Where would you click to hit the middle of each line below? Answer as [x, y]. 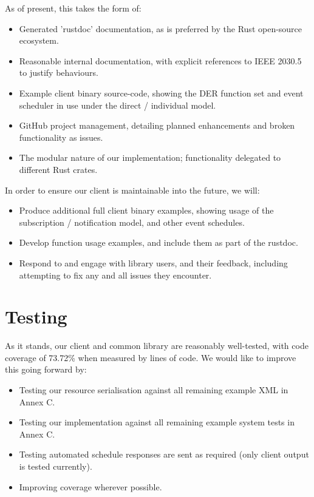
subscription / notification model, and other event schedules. [132, 222]
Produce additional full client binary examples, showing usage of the [146, 210]
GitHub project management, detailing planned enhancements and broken [157, 125]
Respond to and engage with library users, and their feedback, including [153, 262]
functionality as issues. [61, 137]
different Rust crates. [58, 169]
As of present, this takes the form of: [73, 8]
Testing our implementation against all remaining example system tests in [157, 422]
